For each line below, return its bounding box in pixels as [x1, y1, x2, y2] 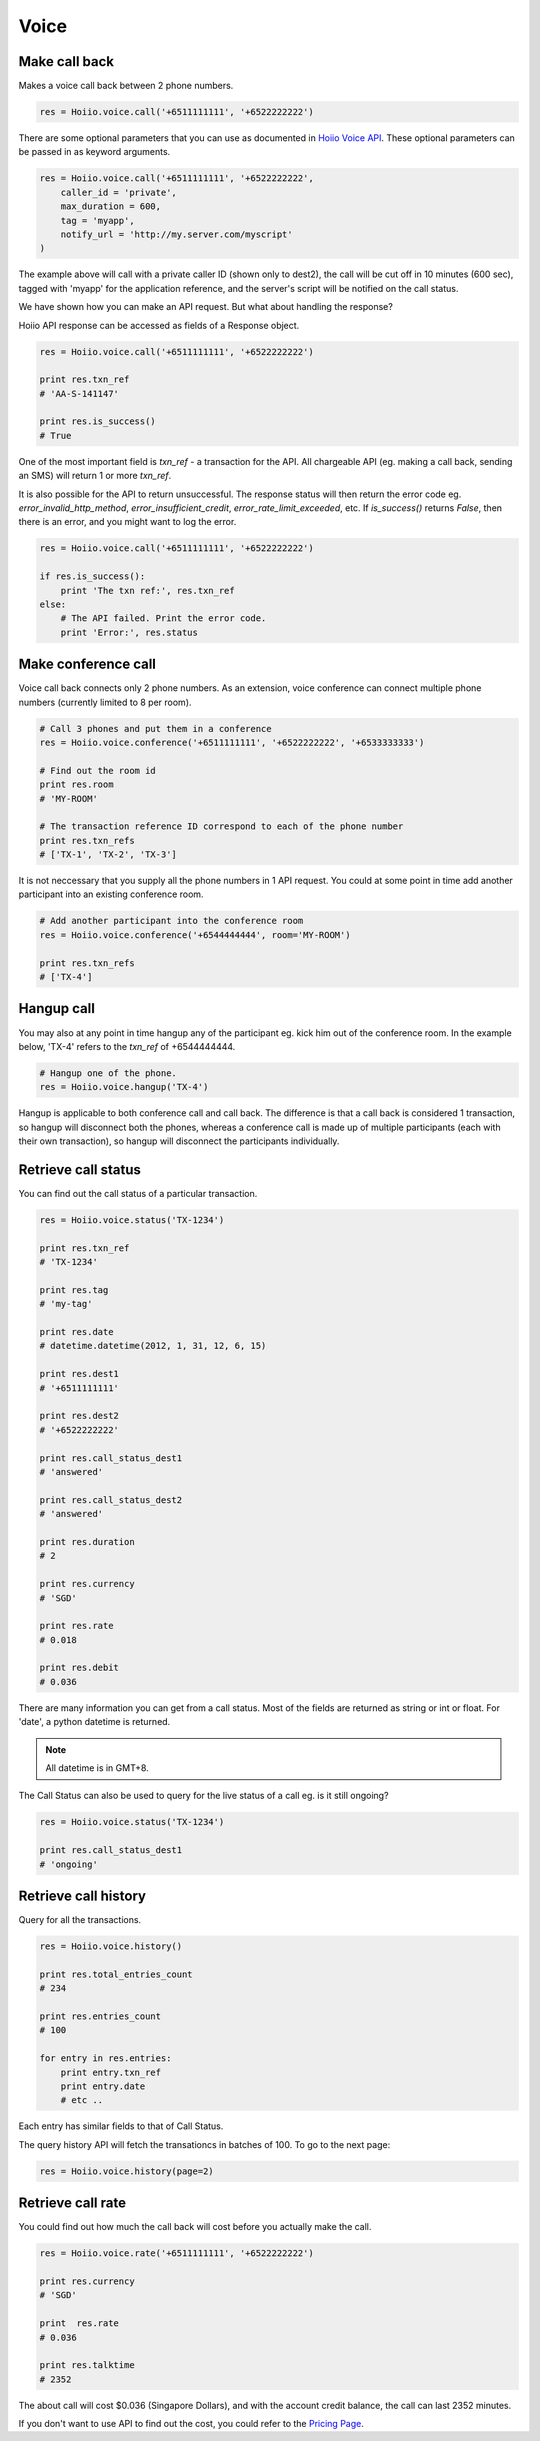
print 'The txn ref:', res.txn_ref [60, 585, 235, 596]
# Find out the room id [39, 765, 157, 776]
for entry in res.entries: [39, 2053, 172, 2064]
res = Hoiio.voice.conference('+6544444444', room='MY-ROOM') [39, 929, 351, 940]
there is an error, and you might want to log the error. [18, 516, 237, 528]
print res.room [39, 779, 114, 790]
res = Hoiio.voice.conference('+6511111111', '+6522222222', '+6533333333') [39, 736, 425, 748]
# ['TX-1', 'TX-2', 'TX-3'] [39, 849, 177, 860]
